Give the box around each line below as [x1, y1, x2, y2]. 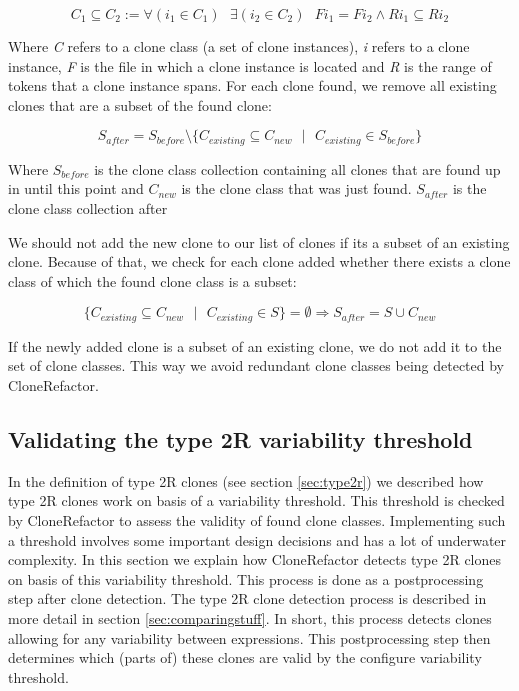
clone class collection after [8, 198, 168, 219]
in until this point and [8, 178, 144, 199]
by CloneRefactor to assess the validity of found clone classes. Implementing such [8, 510, 506, 531]
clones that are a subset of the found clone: [8, 94, 272, 115]
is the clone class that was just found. [181, 178, 412, 199]
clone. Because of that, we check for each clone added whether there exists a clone [8, 251, 511, 272]
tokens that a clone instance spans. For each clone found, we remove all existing [8, 75, 497, 96]
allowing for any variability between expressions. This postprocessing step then [8, 627, 491, 648]
